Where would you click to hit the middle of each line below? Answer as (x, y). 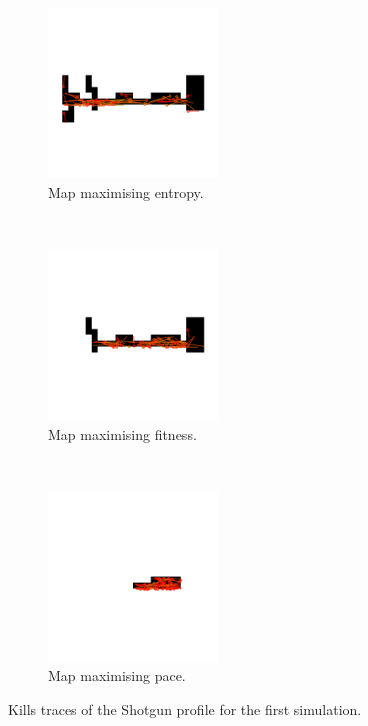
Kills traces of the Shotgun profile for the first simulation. (185, 708)
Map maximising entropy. (126, 191)
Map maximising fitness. (122, 433)
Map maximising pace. (117, 675)
